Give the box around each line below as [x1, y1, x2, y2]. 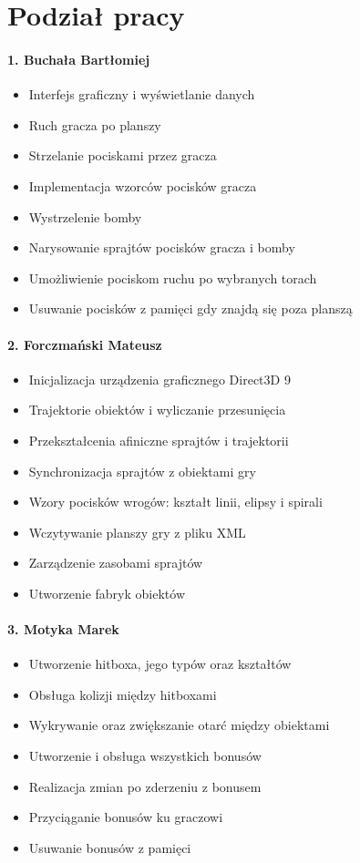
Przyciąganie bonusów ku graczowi [28, 807, 223, 827]
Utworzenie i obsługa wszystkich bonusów [28, 746, 262, 765]
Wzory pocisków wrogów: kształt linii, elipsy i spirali [28, 492, 323, 511]
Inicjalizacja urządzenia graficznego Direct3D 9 [28, 369, 291, 388]
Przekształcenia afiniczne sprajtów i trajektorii [28, 430, 289, 449]
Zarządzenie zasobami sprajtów [28, 553, 203, 572]
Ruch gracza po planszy [28, 115, 161, 134]
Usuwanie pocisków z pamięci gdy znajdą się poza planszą [28, 299, 353, 318]
